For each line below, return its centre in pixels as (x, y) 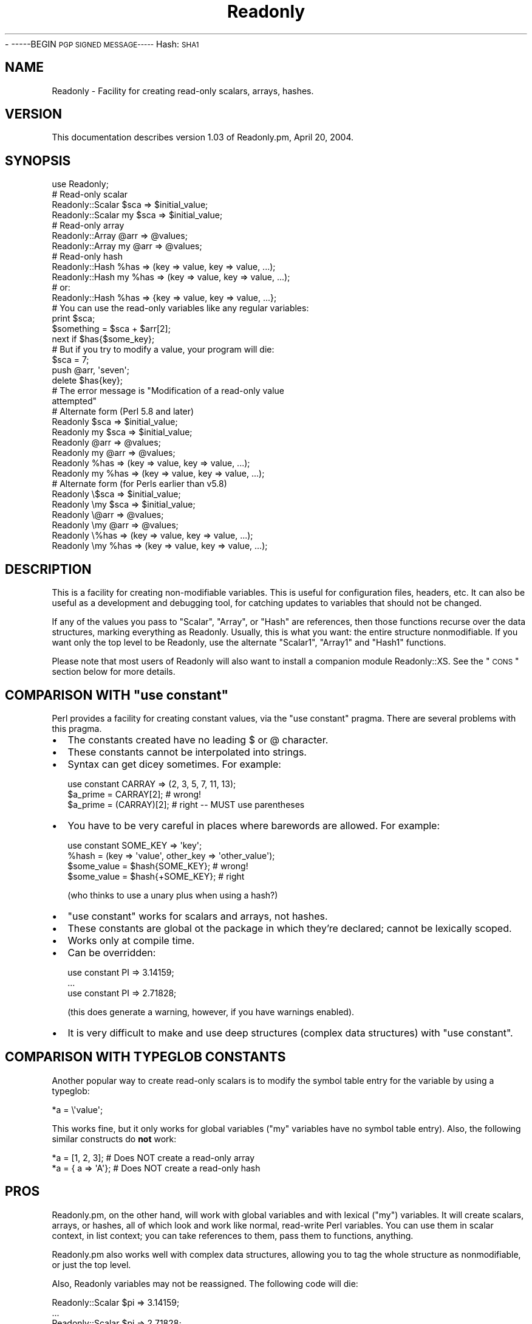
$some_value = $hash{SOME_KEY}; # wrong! (158, 866)
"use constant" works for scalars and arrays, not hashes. (198, 916)
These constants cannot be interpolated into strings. (187, 752)
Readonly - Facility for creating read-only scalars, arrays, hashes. (183, 91)
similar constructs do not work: (114, 1139)
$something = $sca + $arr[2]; (111, 329)
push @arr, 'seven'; (91, 370)
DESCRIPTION (48, 569)
